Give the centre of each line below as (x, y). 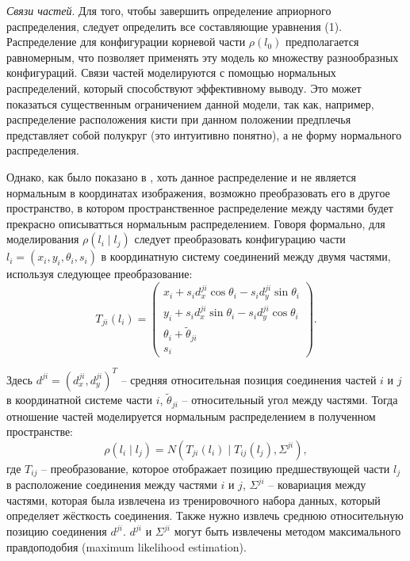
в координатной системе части (79, 400)
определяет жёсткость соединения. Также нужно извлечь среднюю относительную (205, 515)
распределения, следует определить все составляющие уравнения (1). (174, 26)
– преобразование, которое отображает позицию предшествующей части (216, 468)
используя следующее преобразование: (100, 274)
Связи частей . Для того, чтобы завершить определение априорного (169, 10)
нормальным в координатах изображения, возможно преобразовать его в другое (198, 192)
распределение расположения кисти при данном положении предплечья (179, 119)
